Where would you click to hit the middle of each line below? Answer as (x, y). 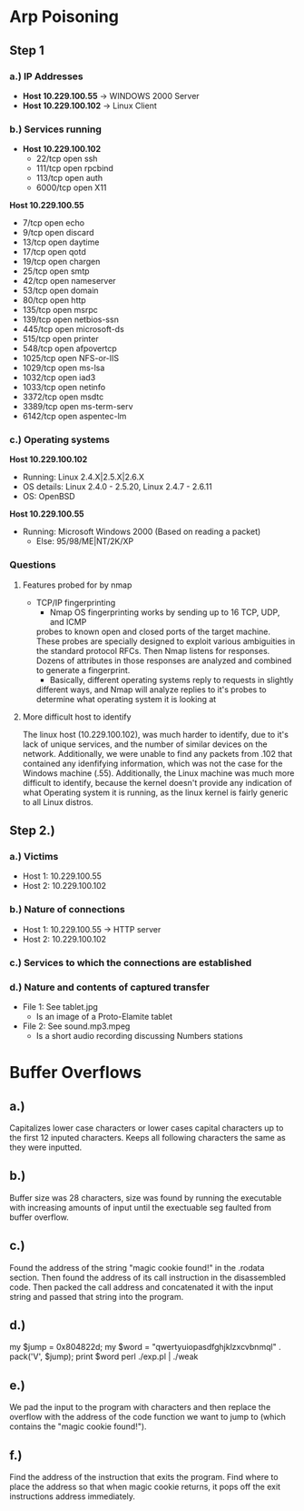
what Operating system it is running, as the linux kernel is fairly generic (155, 792)
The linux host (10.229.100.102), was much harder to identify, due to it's (155, 734)
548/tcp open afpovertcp (70, 348)
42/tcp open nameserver (69, 281)
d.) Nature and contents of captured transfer (110, 987)
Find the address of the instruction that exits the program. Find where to (144, 1477)
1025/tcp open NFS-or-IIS (71, 358)
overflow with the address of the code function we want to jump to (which (147, 1417)
